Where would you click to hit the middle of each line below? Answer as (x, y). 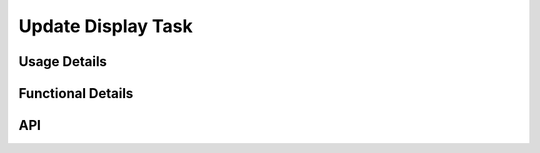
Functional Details (76, 93)
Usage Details (62, 61)
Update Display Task (106, 26)
